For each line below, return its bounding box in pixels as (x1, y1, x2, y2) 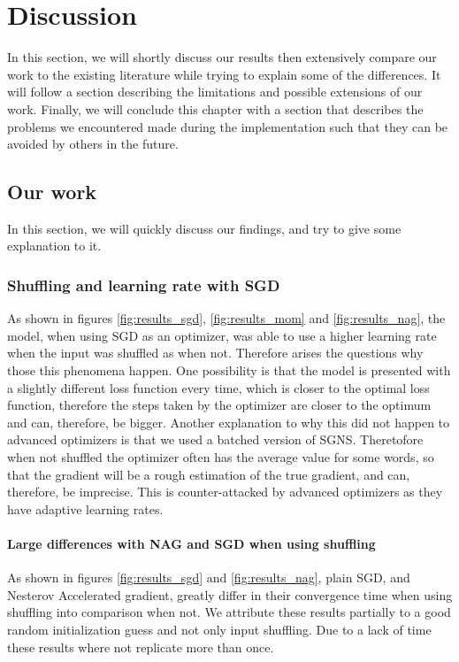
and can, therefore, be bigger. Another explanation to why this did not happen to (7, 412, 450, 431)
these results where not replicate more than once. (7, 637, 274, 656)
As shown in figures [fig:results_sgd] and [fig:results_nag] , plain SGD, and (7, 568, 410, 587)
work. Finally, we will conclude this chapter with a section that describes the (7, 99, 424, 118)
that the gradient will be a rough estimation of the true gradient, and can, (7, 465, 410, 483)
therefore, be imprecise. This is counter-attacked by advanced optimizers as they (7, 482, 443, 501)
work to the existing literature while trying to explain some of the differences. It (7, 65, 441, 83)
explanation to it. (7, 236, 102, 255)
